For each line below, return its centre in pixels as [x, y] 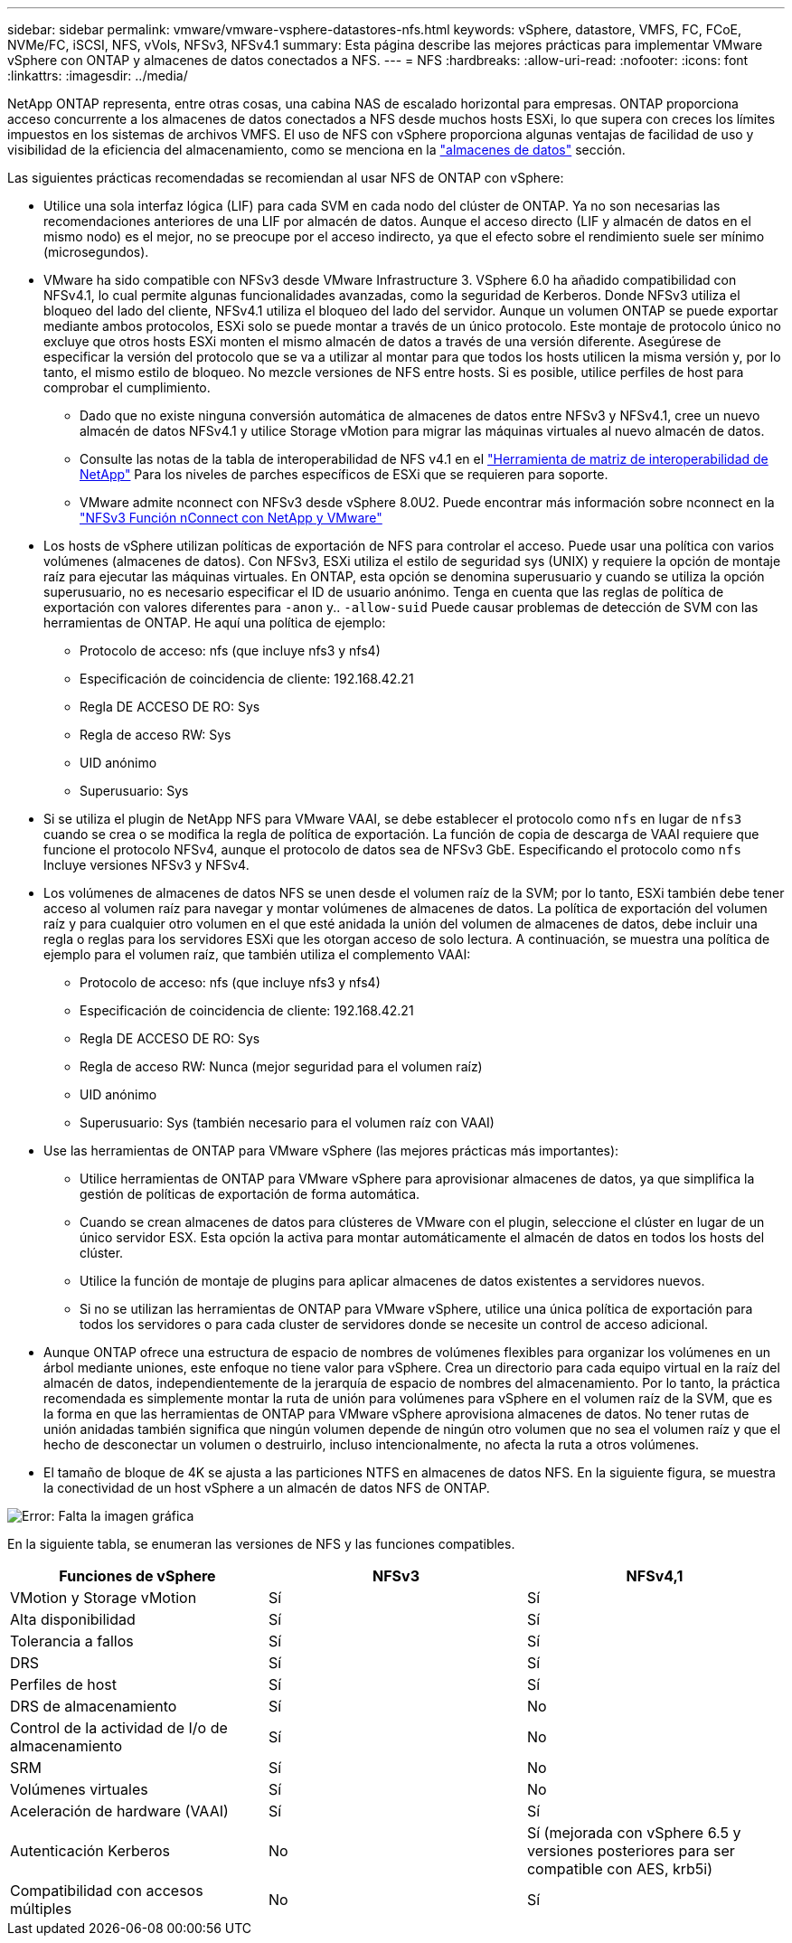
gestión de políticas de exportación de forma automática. [250, 1194]
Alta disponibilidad [73, 1619]
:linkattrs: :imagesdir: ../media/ [98, 75]
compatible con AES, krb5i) [620, 1869]
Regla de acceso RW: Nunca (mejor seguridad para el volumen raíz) [281, 1066]
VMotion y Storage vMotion [104, 1598]
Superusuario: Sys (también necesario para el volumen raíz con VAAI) [287, 1122]
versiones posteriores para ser [631, 1851]
